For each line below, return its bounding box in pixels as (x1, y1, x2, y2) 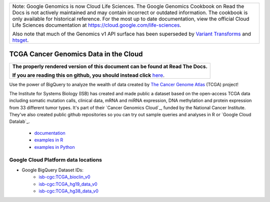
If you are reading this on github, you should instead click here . (12, 72, 165, 79)
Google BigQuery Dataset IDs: (21, 167, 83, 173)
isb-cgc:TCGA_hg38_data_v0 (38, 188, 98, 194)
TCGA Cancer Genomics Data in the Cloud (9, 50, 143, 59)
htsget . (12, 37, 29, 44)
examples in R (34, 137, 63, 143)
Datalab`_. (9, 118, 30, 125)
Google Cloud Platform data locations (9, 156, 102, 163)
